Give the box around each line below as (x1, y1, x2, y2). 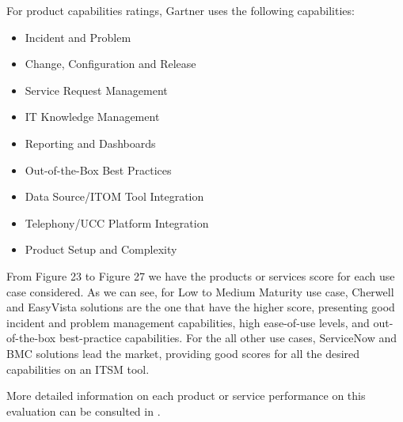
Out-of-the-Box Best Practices (25, 161, 172, 178)
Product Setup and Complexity (25, 241, 177, 258)
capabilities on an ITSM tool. (6, 360, 150, 377)
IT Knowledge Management (25, 108, 160, 125)
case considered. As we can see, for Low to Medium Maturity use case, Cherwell (6, 283, 394, 300)
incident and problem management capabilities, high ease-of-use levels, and (6, 314, 370, 330)
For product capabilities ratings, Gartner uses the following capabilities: (6, 2, 355, 18)
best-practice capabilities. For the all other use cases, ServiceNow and (59, 330, 397, 346)
